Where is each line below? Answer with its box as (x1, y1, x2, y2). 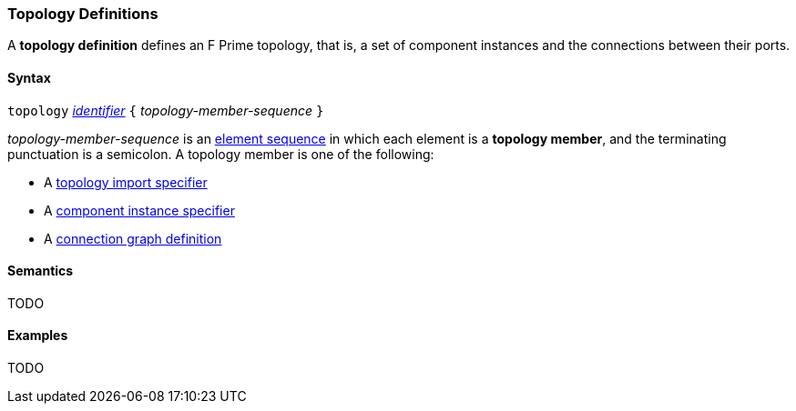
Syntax (7, 69, 51, 85)
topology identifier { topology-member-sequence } (7, 102, 324, 118)
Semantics (7, 263, 74, 279)
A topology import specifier (44, 174, 208, 190)
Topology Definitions (7, 5, 158, 23)
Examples (7, 327, 68, 344)
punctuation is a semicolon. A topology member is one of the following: (7, 145, 434, 162)
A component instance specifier (44, 202, 235, 218)
